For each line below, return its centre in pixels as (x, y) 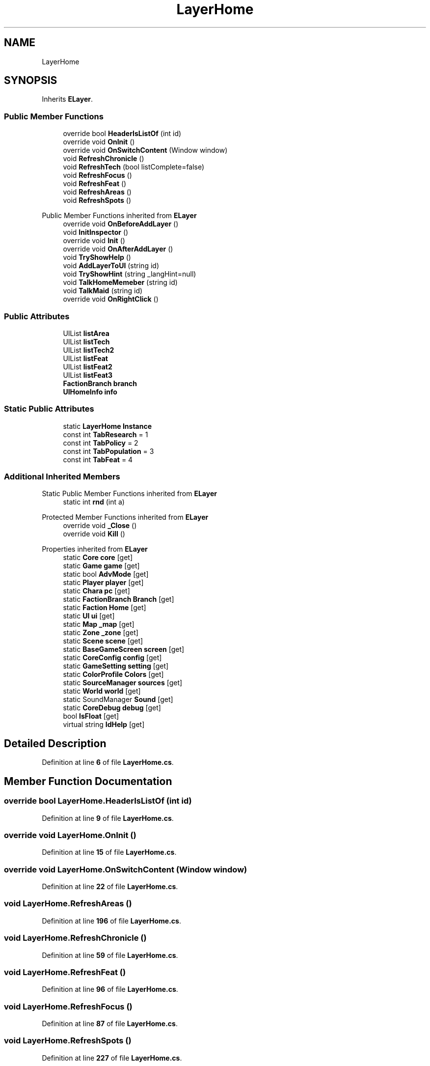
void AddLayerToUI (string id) (111, 266)
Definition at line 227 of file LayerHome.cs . (112, 1058)
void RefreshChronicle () (104, 159)
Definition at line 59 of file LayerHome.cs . (110, 955)
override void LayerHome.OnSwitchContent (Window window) (126, 869)
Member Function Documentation (88, 781)
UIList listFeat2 (88, 366)
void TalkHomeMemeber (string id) (120, 282)
